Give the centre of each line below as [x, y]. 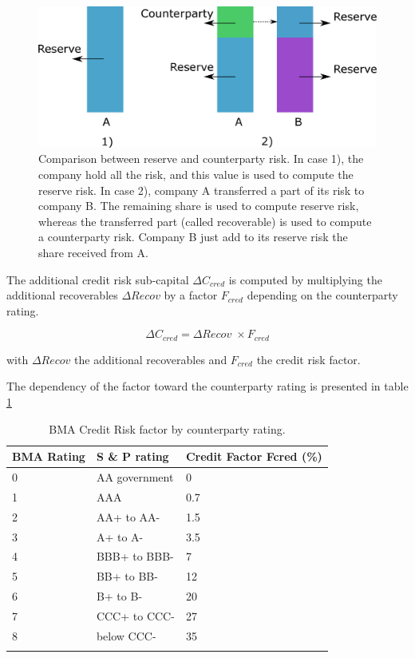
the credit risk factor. [308, 359]
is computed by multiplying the [305, 279]
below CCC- [126, 635]
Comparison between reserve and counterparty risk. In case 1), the [201, 159]
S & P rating [132, 456]
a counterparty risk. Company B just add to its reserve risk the [193, 237]
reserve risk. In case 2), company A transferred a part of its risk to [202, 190]
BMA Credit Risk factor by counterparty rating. [167, 428]
